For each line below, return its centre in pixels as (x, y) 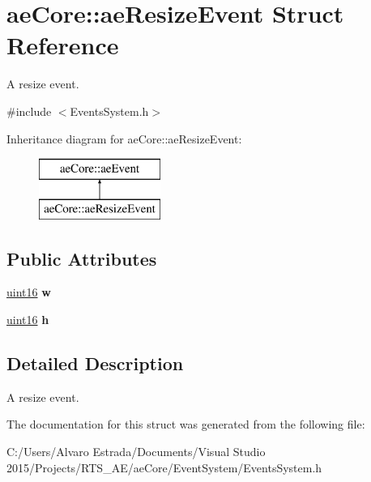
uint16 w (29, 292)
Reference (63, 45)
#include (29, 111)
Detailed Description (95, 363)
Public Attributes (82, 258)
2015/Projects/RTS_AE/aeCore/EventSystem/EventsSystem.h (164, 467)
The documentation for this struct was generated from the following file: (186, 424)
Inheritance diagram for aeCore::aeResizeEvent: (124, 138)
